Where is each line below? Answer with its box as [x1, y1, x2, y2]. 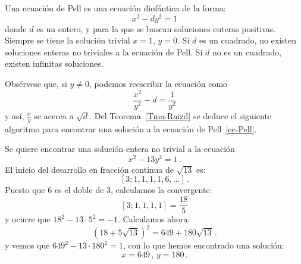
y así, [5, 109, 24, 122]
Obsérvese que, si [5, 77, 67, 90]
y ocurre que [5, 213, 51, 225]
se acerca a [34, 109, 74, 122]
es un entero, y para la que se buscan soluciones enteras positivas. [36, 22, 276, 35]
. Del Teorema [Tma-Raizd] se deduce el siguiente [89, 109, 272, 122]
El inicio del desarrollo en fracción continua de [5, 163, 174, 175]
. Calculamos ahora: [117, 213, 190, 225]
